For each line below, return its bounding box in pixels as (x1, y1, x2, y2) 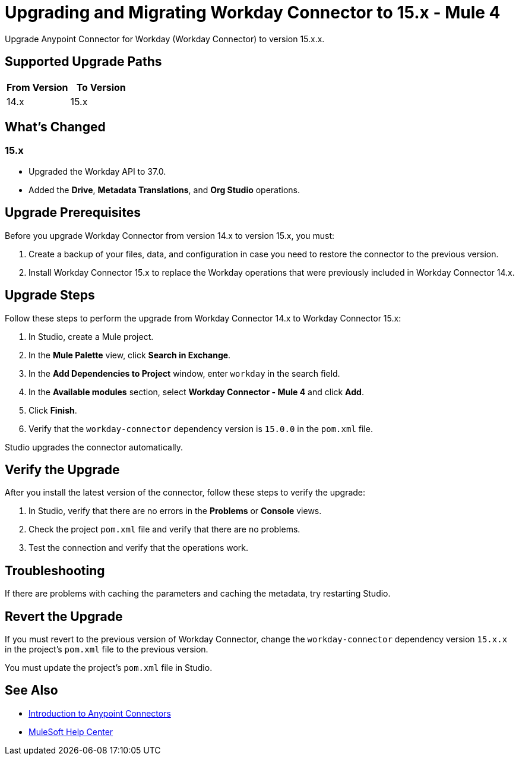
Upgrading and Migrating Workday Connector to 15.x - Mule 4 (5, 2, 501, 23)
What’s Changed (5, 119, 106, 135)
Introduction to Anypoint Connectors (29, 708, 171, 718)
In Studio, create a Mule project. (29, 331, 154, 342)
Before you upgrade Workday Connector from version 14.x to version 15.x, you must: (5, 230, 335, 241)
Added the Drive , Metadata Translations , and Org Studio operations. (29, 184, 300, 195)
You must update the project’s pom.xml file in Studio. (5, 663, 213, 673)
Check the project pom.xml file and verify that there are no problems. (29, 524, 300, 535)
